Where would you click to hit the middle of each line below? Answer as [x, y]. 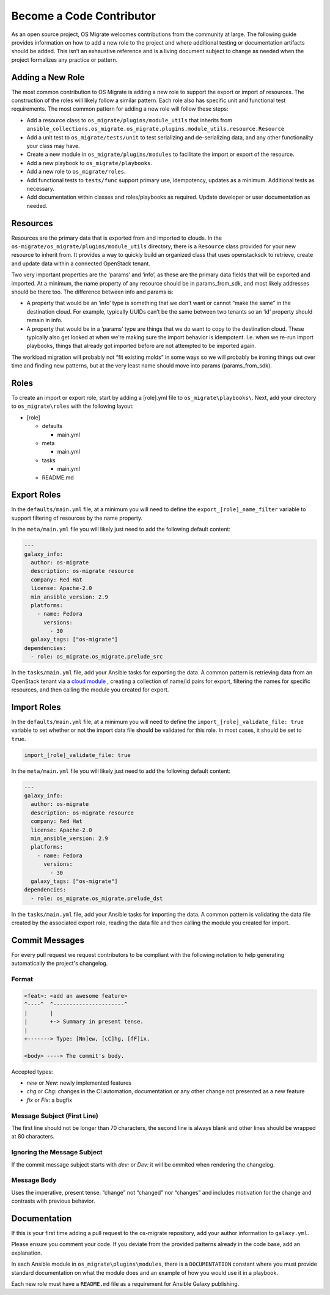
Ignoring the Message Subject [57, 1153]
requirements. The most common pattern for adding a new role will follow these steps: [120, 109]
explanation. [27, 1253]
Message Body [34, 1180]
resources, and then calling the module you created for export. [90, 690]
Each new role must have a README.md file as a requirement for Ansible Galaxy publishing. [125, 1283]
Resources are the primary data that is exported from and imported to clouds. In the [117, 238]
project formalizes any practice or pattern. [64, 60]
